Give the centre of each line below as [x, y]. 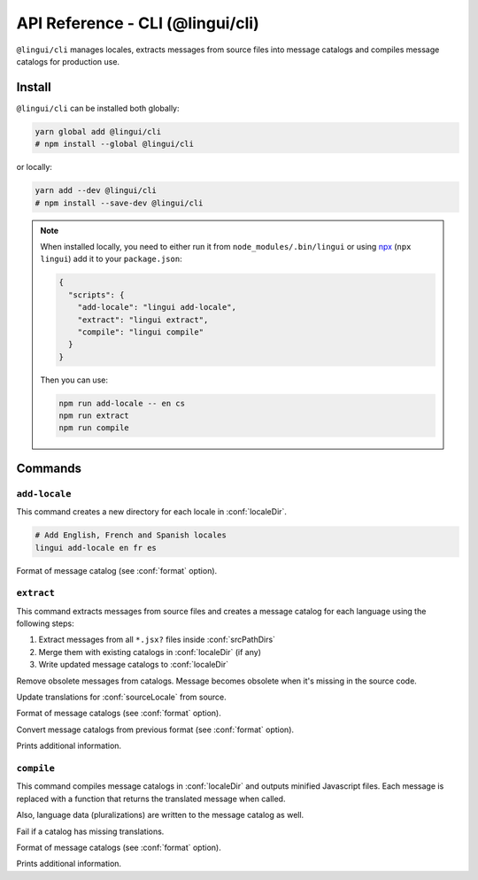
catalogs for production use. [68, 61]
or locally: [35, 167]
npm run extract [94, 416]
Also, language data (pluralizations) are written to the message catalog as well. [160, 815]
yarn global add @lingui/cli [98, 131]
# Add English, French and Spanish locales [131, 535]
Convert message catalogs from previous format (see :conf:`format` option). [155, 729]
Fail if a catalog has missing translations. [90, 831]
